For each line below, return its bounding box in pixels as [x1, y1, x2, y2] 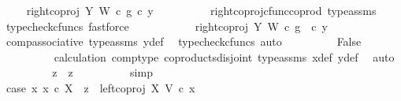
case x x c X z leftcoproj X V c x [6, 79, 195, 95]
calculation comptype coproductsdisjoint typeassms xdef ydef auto [54, 48, 395, 65]
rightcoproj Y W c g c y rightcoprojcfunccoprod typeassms [26, 2, 377, 18]
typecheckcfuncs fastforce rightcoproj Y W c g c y [6, 17, 328, 34]
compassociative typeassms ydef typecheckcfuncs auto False [6, 33, 362, 50]
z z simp [52, 64, 153, 80]
